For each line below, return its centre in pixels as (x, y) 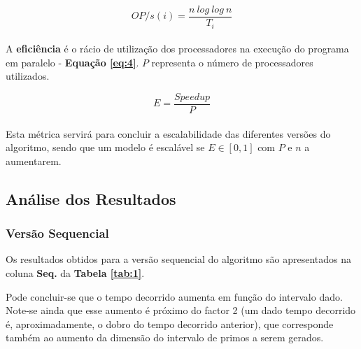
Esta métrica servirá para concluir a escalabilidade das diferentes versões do (168, 133)
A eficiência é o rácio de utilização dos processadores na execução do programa (177, 49)
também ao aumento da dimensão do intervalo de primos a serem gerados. (165, 337)
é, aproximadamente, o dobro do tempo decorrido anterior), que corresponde (170, 323)
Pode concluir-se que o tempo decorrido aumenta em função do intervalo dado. (174, 296)
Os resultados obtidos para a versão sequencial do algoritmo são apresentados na (178, 259)
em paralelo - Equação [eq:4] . (72, 62)
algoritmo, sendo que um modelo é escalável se (105, 147)
